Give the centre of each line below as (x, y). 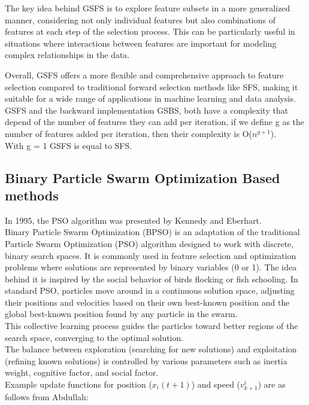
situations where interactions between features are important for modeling (141, 43)
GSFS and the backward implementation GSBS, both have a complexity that (147, 110)
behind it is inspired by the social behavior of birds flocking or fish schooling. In (152, 278)
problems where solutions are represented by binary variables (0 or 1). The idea (151, 267)
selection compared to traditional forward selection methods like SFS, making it (152, 86)
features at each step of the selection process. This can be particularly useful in (150, 31)
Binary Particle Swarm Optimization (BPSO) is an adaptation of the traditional (152, 232)
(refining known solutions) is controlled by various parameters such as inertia (146, 360)
